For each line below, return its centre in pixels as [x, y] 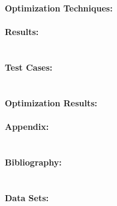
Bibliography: [33, 162]
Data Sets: [27, 197]
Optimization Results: [51, 102]
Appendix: [27, 127]
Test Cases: [29, 67]
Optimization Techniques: [59, 8]
